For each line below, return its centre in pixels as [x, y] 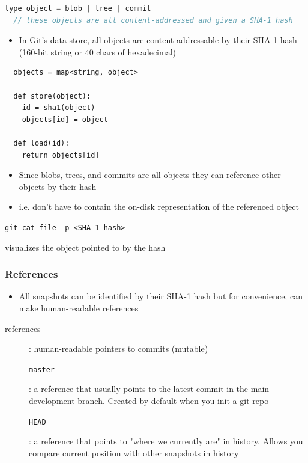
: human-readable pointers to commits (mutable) [119, 348]
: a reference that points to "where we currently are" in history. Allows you [166, 441]
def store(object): [52, 96]
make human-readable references [79, 308]
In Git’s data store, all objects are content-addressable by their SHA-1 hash [158, 40]
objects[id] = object [65, 119]
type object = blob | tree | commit [78, 8]
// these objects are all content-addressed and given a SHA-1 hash [153, 20]
